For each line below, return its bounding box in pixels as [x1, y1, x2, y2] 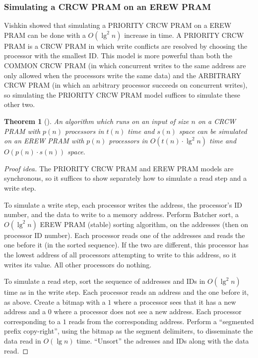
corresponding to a [4, 316, 61, 326]
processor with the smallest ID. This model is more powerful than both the [4, 50, 233, 61]
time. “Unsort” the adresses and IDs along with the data [76, 336, 249, 346]
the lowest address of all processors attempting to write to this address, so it [4, 249, 237, 259]
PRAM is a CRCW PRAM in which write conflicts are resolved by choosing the [4, 40, 248, 51]
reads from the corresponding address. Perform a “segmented [68, 316, 254, 326]
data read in [4, 336, 41, 346]
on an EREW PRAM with [4, 135, 84, 146]
